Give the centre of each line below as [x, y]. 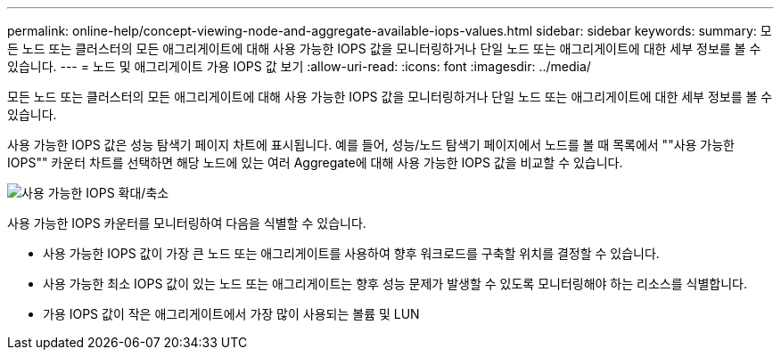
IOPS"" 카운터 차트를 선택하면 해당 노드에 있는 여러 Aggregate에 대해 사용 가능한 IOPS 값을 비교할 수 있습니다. [315, 162]
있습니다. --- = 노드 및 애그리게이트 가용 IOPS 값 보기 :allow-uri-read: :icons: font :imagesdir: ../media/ [299, 66]
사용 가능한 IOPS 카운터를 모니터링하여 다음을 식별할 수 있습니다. [187, 223]
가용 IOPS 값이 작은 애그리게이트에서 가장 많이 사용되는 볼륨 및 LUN [231, 314]
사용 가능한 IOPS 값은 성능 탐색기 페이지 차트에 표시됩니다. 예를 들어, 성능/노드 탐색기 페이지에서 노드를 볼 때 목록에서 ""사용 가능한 [371, 145]
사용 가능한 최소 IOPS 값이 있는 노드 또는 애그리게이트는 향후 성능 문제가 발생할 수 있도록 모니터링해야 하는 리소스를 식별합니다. [395, 284]
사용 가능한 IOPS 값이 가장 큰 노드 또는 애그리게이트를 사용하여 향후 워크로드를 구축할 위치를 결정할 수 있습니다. [351, 253]
